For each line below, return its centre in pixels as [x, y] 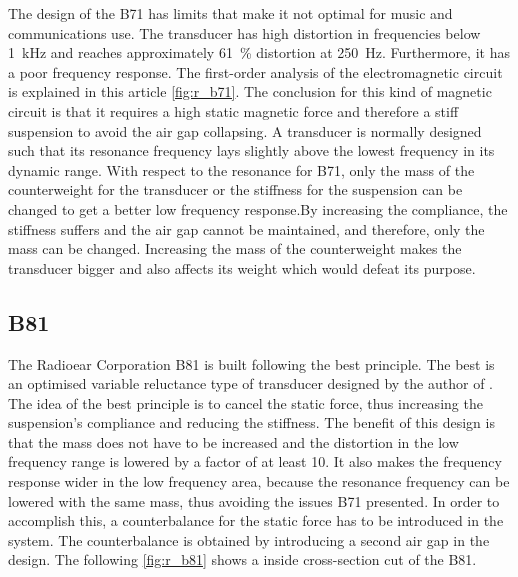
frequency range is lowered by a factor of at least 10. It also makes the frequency [255, 461]
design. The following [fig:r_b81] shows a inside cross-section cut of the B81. [242, 559]
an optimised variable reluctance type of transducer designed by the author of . [251, 383]
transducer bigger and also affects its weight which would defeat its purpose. [242, 267]
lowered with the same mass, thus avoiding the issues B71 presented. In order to [254, 500]
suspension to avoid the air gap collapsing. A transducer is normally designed [245, 130]
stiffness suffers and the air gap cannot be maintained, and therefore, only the [246, 228]
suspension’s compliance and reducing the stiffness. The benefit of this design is [251, 422]
